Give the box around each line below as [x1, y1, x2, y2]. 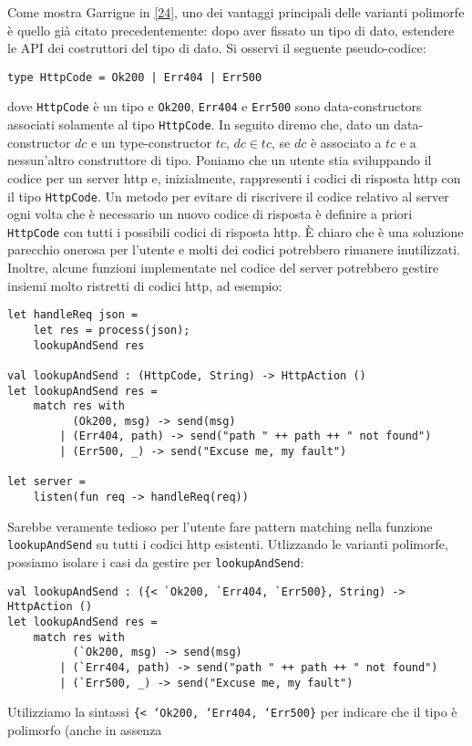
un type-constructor [100, 132, 212, 151]
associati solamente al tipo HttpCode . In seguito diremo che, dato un [7, 115, 390, 134]
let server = [7, 475, 86, 489]
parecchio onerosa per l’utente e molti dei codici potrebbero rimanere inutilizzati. [7, 240, 460, 259]
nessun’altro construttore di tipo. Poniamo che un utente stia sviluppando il [7, 150, 432, 170]
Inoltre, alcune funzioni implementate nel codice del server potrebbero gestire [7, 258, 439, 277]
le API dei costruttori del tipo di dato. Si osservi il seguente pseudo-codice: [7, 38, 426, 57]
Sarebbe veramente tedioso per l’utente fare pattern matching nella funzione [7, 516, 433, 535]
